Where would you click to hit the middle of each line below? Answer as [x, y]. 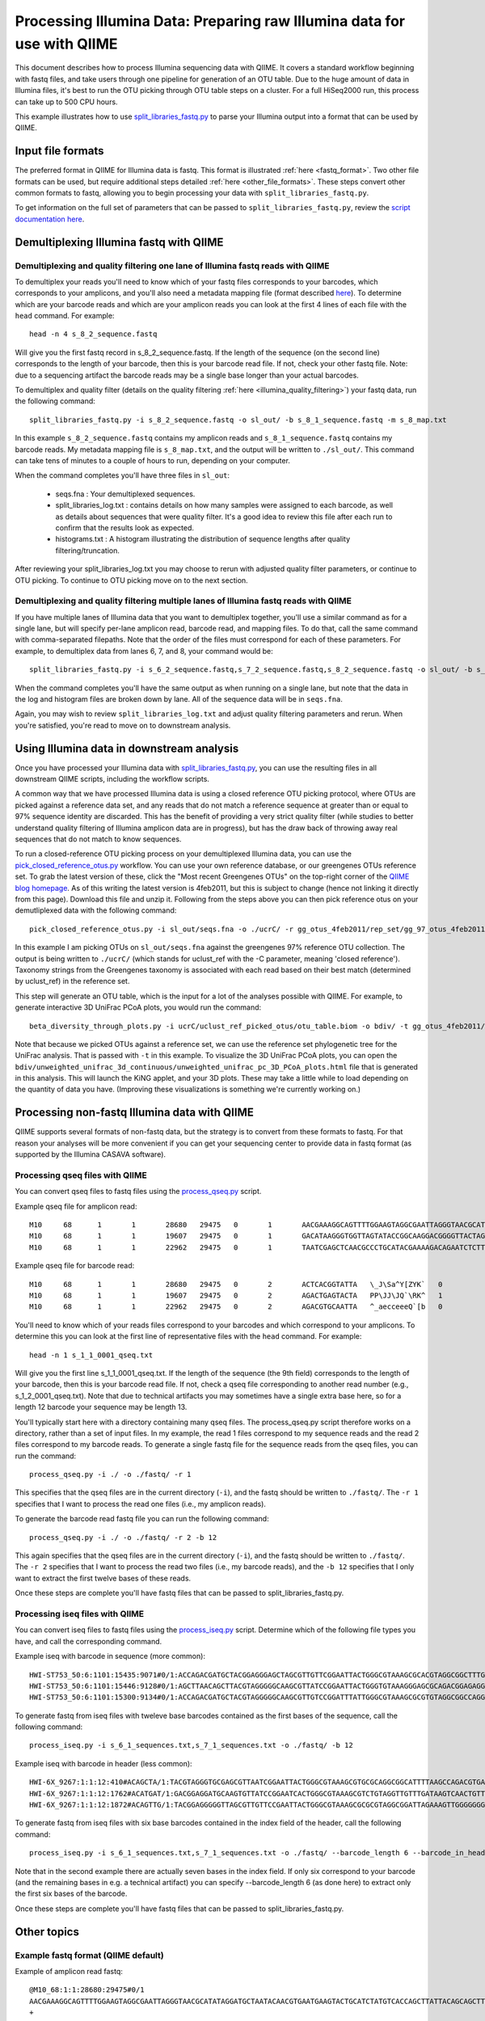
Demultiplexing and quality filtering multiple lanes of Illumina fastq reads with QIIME [183, 601]
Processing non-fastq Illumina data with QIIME [134, 1113]
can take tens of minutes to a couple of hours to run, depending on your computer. [153, 460]
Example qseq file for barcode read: [75, 1266]
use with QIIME [66, 44]
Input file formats [59, 151]
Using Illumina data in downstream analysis [127, 748]
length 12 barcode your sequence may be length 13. [101, 1407]
